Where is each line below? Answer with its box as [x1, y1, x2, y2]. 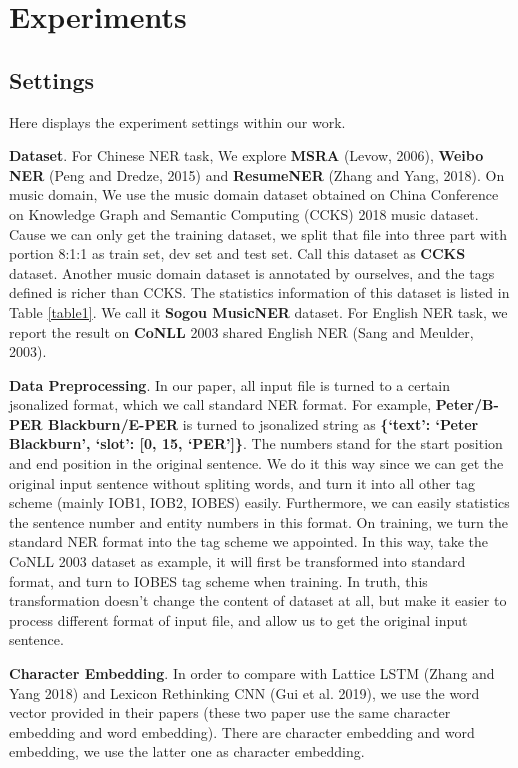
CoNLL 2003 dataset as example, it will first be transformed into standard [9, 551, 466, 572]
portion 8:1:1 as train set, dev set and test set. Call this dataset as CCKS [9, 243, 466, 264]
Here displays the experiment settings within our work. [9, 111, 346, 132]
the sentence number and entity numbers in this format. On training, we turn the [9, 511, 508, 532]
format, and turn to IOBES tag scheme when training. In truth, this [9, 570, 428, 591]
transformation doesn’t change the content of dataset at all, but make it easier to [9, 590, 507, 611]
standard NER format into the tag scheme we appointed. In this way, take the [9, 531, 489, 552]
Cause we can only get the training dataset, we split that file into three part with [9, 223, 508, 244]
